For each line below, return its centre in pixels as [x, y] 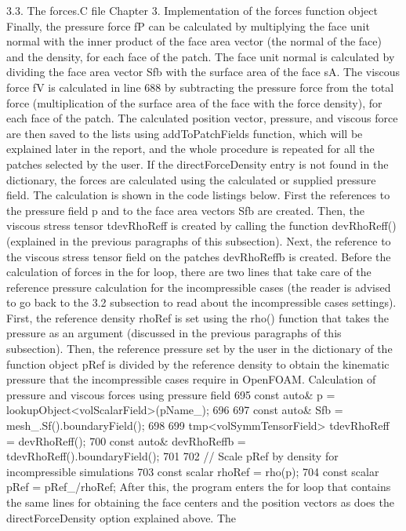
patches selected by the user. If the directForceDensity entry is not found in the [198, 164]
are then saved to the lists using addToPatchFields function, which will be [185, 133]
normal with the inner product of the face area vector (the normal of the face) [194, 41]
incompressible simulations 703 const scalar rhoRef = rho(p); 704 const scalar [193, 471]
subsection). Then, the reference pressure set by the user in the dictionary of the [199, 349]
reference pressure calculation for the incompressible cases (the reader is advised [199, 287]
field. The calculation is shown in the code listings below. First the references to [198, 195]
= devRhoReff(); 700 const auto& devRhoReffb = [126, 440]
